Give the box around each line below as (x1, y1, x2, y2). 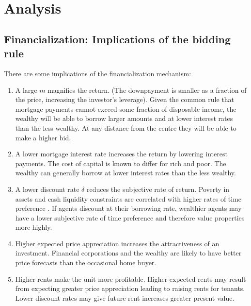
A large (15, 85, 37, 95)
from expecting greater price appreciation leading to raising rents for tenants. (15, 283, 245, 293)
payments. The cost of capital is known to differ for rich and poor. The (15, 158, 226, 168)
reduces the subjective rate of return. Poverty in (86, 184, 230, 194)
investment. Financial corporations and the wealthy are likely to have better (15, 248, 242, 258)
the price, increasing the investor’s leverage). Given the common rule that (15, 94, 235, 104)
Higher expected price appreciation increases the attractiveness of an (15, 238, 220, 248)
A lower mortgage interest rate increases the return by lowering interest (15, 149, 228, 159)
